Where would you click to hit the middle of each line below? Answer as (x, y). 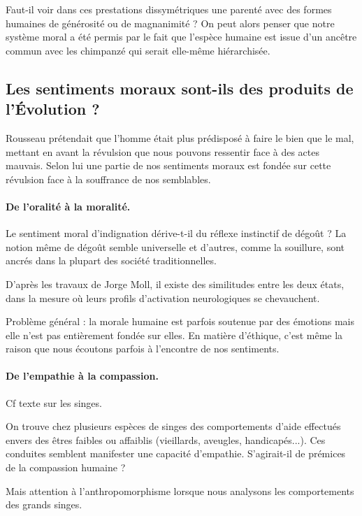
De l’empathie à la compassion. (82, 376)
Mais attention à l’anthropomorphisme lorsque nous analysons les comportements (180, 490)
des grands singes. (44, 504)
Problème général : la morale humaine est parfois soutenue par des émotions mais (180, 321)
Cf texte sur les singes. (54, 402)
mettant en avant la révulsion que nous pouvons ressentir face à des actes (162, 151)
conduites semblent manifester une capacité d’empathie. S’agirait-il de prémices (176, 453)
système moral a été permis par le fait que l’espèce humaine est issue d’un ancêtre (181, 37)
